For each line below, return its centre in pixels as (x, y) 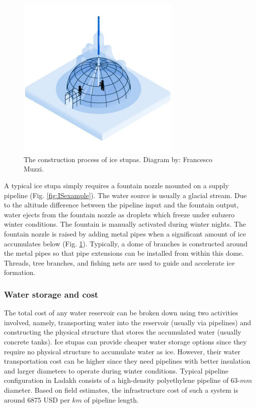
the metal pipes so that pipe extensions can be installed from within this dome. (124, 253)
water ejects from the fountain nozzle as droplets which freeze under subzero (119, 214)
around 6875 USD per (37, 399)
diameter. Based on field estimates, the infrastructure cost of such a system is (121, 390)
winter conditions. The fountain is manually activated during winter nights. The (125, 224)
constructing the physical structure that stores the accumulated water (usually (123, 332)
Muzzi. (34, 169)
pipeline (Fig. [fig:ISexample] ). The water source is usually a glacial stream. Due (125, 195)
